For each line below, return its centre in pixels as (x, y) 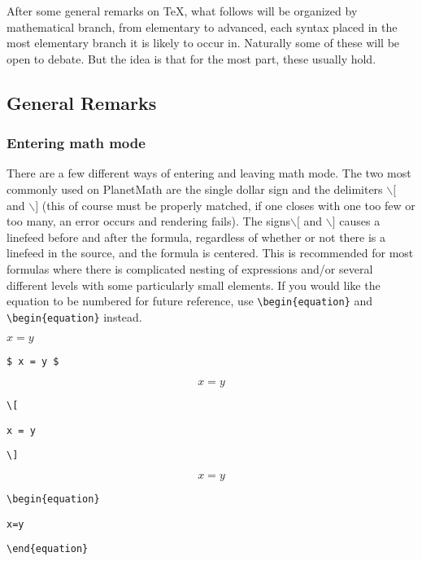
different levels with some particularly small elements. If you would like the (194, 285)
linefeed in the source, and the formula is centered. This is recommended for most (210, 253)
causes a (360, 221)
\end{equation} (48, 549)
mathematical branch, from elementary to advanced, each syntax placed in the (202, 26)
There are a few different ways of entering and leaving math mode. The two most (209, 173)
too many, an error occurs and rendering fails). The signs (149, 221)
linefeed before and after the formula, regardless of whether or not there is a (196, 237)
